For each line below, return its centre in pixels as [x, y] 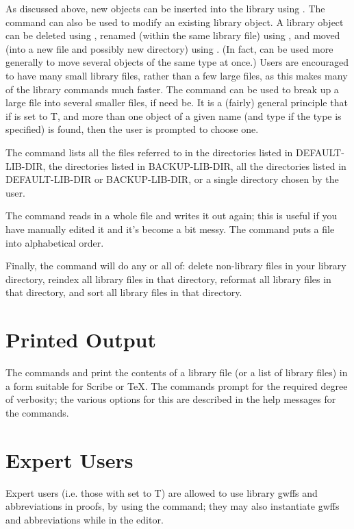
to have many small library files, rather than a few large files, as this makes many [177, 75]
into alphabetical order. [55, 242]
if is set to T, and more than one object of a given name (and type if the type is [174, 115]
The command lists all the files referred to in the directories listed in [149, 152]
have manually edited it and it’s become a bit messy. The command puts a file [170, 229]
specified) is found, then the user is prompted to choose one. [132, 129]
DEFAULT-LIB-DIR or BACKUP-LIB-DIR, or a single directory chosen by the [172, 179]
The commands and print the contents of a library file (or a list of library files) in [177, 372]
